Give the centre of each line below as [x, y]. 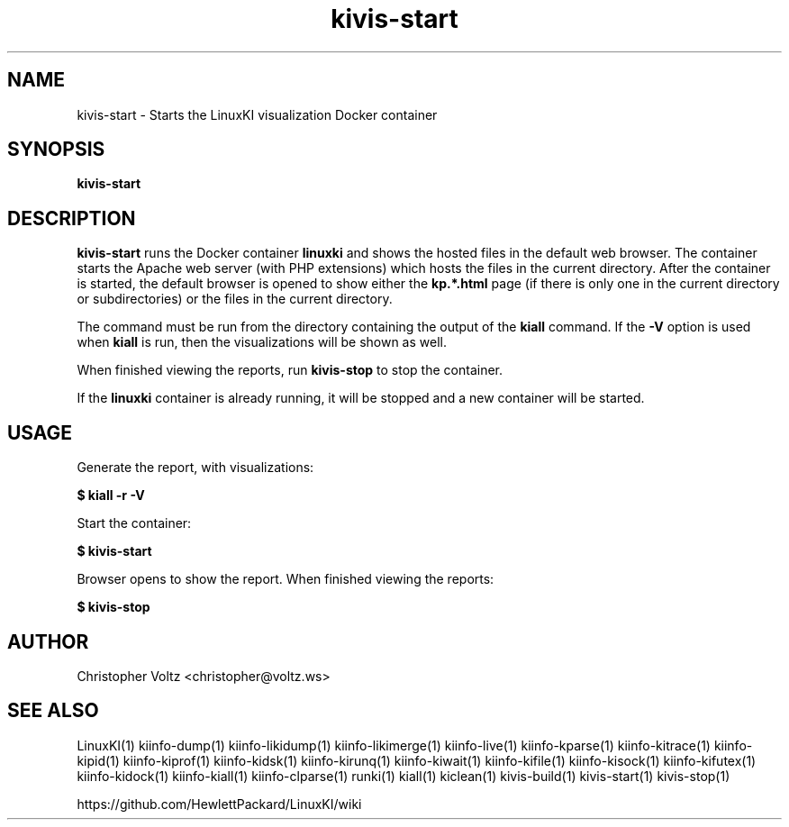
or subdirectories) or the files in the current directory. [235, 299]
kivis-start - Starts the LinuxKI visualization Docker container [257, 114]
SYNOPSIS [56, 150]
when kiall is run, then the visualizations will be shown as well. [262, 342]
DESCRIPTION [72, 218]
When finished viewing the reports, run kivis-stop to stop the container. [290, 370]
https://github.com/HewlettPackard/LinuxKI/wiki [219, 804]
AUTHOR [48, 641]
